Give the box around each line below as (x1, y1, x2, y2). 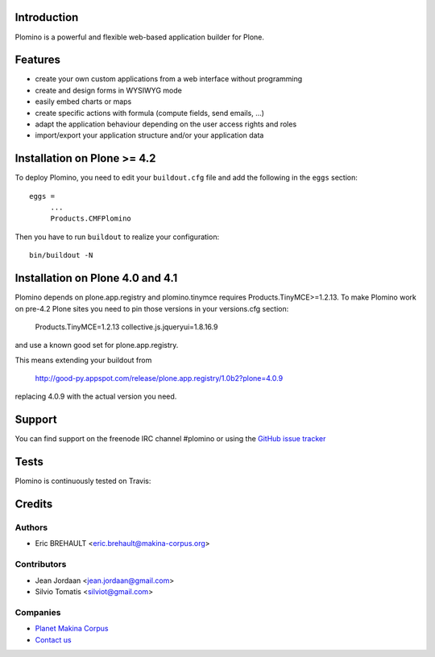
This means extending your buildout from (14, 355, 152, 365)
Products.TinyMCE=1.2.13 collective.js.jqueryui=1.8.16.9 (35, 322, 218, 332)
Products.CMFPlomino (50, 214, 132, 223)
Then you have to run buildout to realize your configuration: (14, 232, 220, 242)
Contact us (35, 634, 72, 644)
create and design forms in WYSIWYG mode (35, 85, 183, 95)
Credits (14, 498, 53, 511)
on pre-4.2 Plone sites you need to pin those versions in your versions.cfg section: (14, 304, 289, 313)
